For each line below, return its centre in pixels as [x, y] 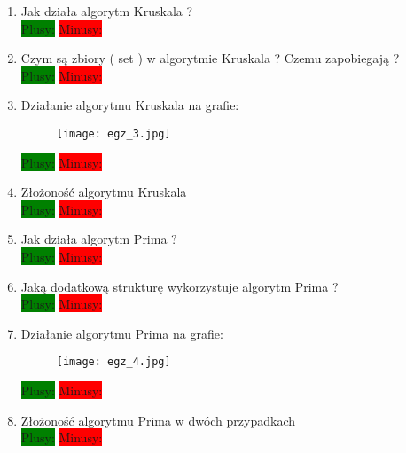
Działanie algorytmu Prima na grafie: [122, 333]
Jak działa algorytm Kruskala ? [107, 11]
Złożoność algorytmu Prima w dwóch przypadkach [158, 420]
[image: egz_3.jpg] [113, 133]
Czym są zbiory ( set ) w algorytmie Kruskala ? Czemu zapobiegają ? [210, 58]
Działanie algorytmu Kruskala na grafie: [130, 105]
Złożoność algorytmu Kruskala [104, 192]
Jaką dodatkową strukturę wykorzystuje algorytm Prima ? [180, 286]
